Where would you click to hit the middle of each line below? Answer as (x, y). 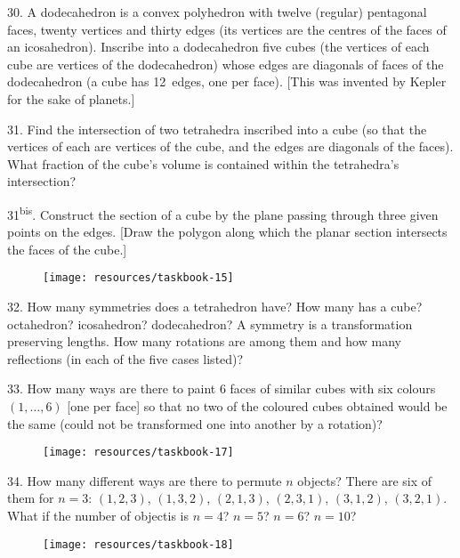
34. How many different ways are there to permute (145, 480)
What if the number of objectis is (98, 516)
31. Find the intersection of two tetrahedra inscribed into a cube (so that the (217, 129)
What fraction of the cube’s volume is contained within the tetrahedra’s (203, 163)
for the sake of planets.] (71, 98)
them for (31, 498)
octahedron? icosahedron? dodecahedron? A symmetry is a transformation (210, 323)
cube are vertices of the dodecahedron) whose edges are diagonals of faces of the (226, 64)
